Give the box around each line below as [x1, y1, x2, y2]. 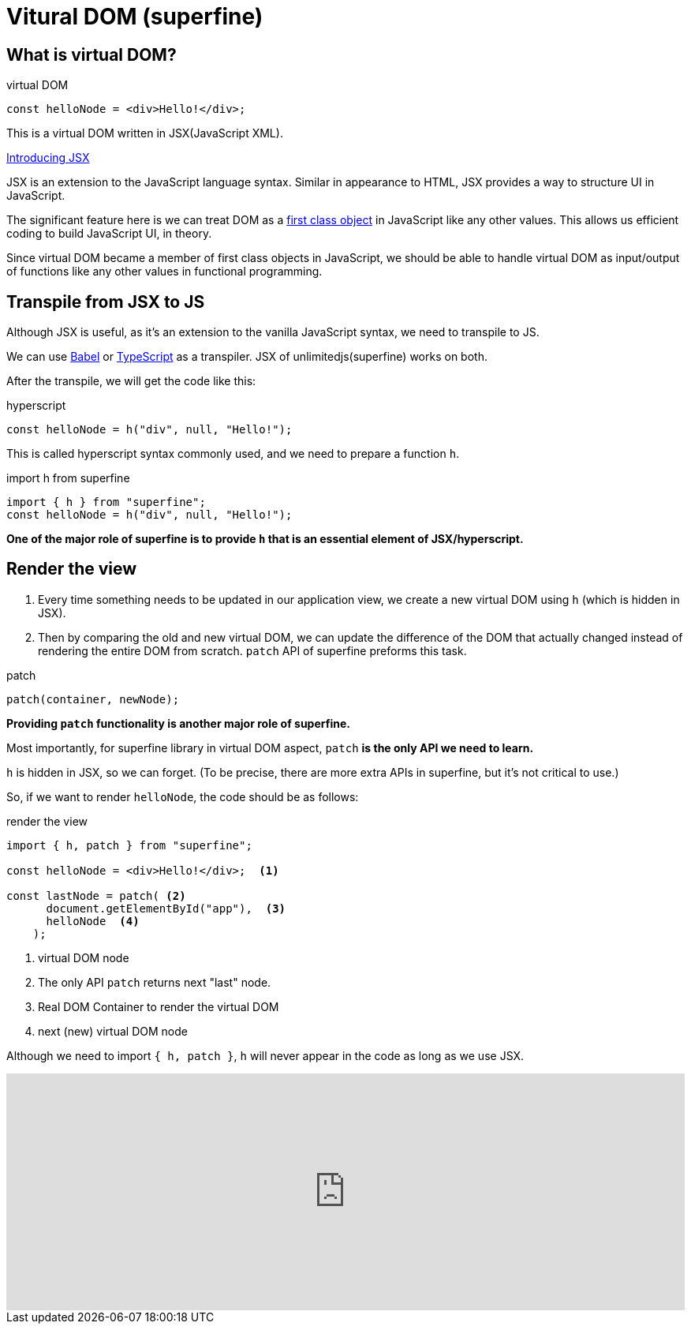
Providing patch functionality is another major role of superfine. [6, 716, 350, 730]
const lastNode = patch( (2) [6, 889, 186, 902]
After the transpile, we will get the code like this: [6, 374, 256, 388]
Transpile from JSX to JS [6, 291, 205, 312]
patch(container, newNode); [6, 692, 180, 706]
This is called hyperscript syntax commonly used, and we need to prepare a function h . [6, 447, 460, 461]
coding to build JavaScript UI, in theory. [6, 227, 212, 241]
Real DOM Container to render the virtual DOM [38, 999, 279, 1013]
